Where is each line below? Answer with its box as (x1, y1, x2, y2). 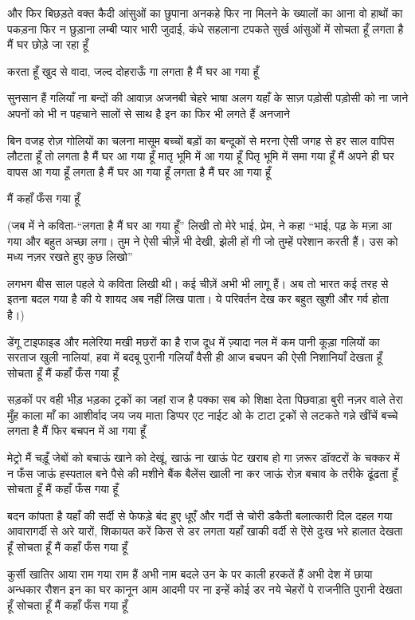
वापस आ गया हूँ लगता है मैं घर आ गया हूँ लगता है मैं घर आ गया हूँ (7, 163, 271, 180)
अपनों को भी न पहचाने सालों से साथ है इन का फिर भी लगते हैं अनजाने (7, 105, 290, 121)
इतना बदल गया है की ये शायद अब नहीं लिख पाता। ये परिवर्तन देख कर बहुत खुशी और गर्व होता (7, 290, 389, 307)
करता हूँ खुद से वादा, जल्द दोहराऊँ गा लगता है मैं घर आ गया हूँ (7, 62, 259, 79)
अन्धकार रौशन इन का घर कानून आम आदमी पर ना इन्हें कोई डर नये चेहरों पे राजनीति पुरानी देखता (7, 581, 402, 598)
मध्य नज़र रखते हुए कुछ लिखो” (7, 248, 133, 265)
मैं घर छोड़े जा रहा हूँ (7, 36, 88, 53)
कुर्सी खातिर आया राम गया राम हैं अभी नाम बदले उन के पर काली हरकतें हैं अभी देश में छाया (7, 565, 373, 582)
